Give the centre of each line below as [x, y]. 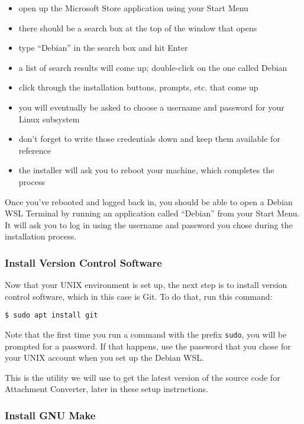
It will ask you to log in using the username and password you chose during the [149, 224]
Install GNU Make [50, 415]
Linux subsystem [49, 119]
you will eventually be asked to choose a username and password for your [151, 107]
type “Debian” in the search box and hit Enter [103, 48]
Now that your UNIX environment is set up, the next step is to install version [146, 285]
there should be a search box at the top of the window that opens [138, 27]
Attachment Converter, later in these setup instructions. [106, 389]
